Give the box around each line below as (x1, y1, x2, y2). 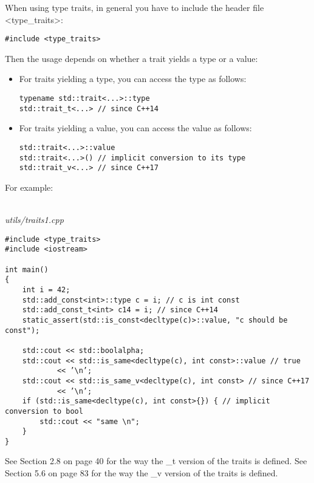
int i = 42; (22, 285, 70, 294)
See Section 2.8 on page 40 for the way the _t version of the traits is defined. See (5, 454, 307, 467)
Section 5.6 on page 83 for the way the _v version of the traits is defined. (5, 467, 278, 479)
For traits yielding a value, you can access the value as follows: (19, 122, 252, 134)
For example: (5, 180, 53, 193)
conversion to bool (5, 406, 83, 416)
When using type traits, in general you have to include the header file (5, 1, 264, 13)
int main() (5, 265, 49, 274)
